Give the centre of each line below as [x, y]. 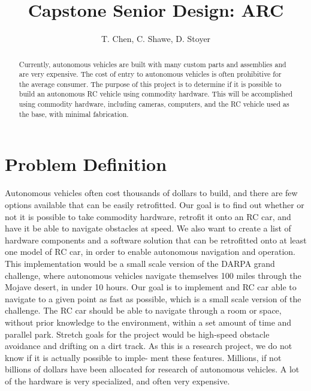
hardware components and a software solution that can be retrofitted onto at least [156, 240]
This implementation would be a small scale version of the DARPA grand [140, 263]
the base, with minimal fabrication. [74, 114]
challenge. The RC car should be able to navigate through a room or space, [143, 310]
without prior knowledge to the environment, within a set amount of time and [148, 322]
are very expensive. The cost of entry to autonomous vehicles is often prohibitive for [150, 74]
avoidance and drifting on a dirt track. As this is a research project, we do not [149, 346]
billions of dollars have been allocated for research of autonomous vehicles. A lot [152, 369]
